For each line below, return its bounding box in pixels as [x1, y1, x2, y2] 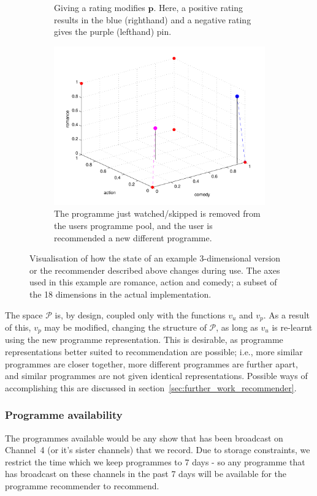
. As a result [263, 308, 310, 321]
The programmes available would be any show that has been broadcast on [5, 431, 283, 444]
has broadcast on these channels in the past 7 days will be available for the [5, 467, 287, 480]
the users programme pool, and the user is [54, 219, 213, 231]
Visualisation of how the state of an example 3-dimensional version [29, 252, 281, 265]
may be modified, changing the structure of [44, 321, 207, 334]
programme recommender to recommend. [5, 479, 159, 492]
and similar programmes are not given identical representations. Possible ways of [5, 369, 308, 382]
